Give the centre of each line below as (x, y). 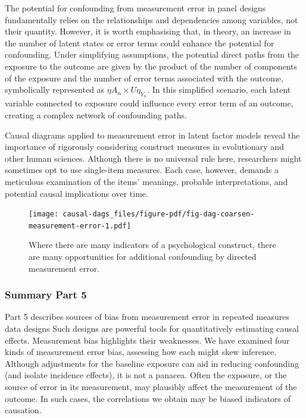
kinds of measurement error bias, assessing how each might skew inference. (141, 352)
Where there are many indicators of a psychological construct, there (152, 245)
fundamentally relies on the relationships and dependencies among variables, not (152, 19)
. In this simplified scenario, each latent (219, 89)
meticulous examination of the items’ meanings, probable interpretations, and (146, 181)
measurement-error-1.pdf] (80, 226)
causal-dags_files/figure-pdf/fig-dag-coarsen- (159, 214)
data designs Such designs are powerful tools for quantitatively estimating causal (152, 329)
